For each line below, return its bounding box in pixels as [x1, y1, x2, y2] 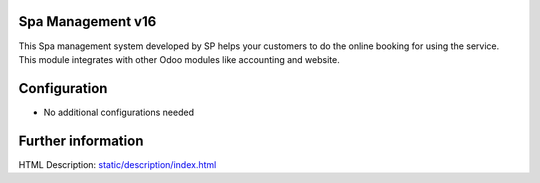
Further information [18, 132, 144, 149]
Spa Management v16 [18, 13, 157, 30]
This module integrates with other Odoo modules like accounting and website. [18, 53, 340, 65]
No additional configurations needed [43, 106, 195, 118]
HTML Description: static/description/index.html [18, 158, 217, 170]
